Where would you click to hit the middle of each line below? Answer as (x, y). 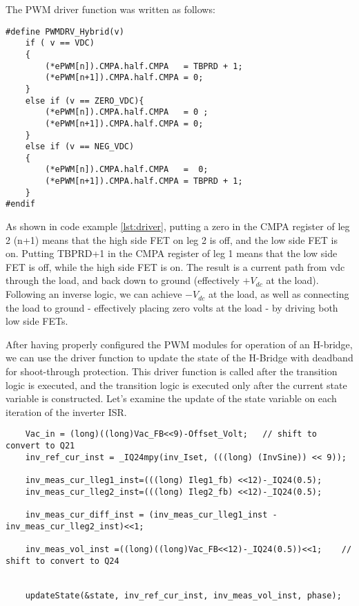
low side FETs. (37, 321)
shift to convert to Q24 (62, 561)
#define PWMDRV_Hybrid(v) (65, 31)
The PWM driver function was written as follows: (110, 9)
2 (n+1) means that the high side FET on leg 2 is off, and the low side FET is (172, 239)
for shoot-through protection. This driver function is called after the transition (172, 371)
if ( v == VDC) (60, 43)
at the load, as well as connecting (279, 294)
